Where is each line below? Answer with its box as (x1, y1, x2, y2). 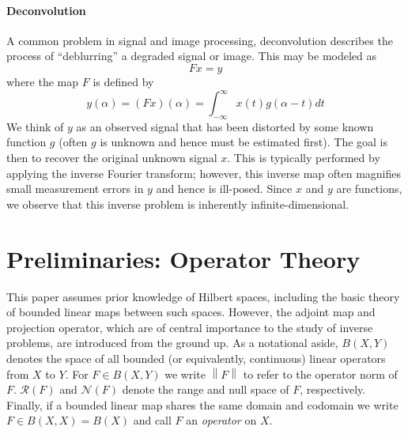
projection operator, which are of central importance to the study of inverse (6, 319, 373, 335)
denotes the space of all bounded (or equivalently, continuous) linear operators (6, 349, 386, 366)
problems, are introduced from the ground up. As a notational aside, (6, 334, 338, 351)
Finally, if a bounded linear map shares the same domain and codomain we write (6, 396, 399, 413)
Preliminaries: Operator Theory (6, 242, 361, 274)
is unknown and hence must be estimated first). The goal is (100, 134, 388, 150)
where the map (6, 73, 79, 89)
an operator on (186, 412, 257, 428)
